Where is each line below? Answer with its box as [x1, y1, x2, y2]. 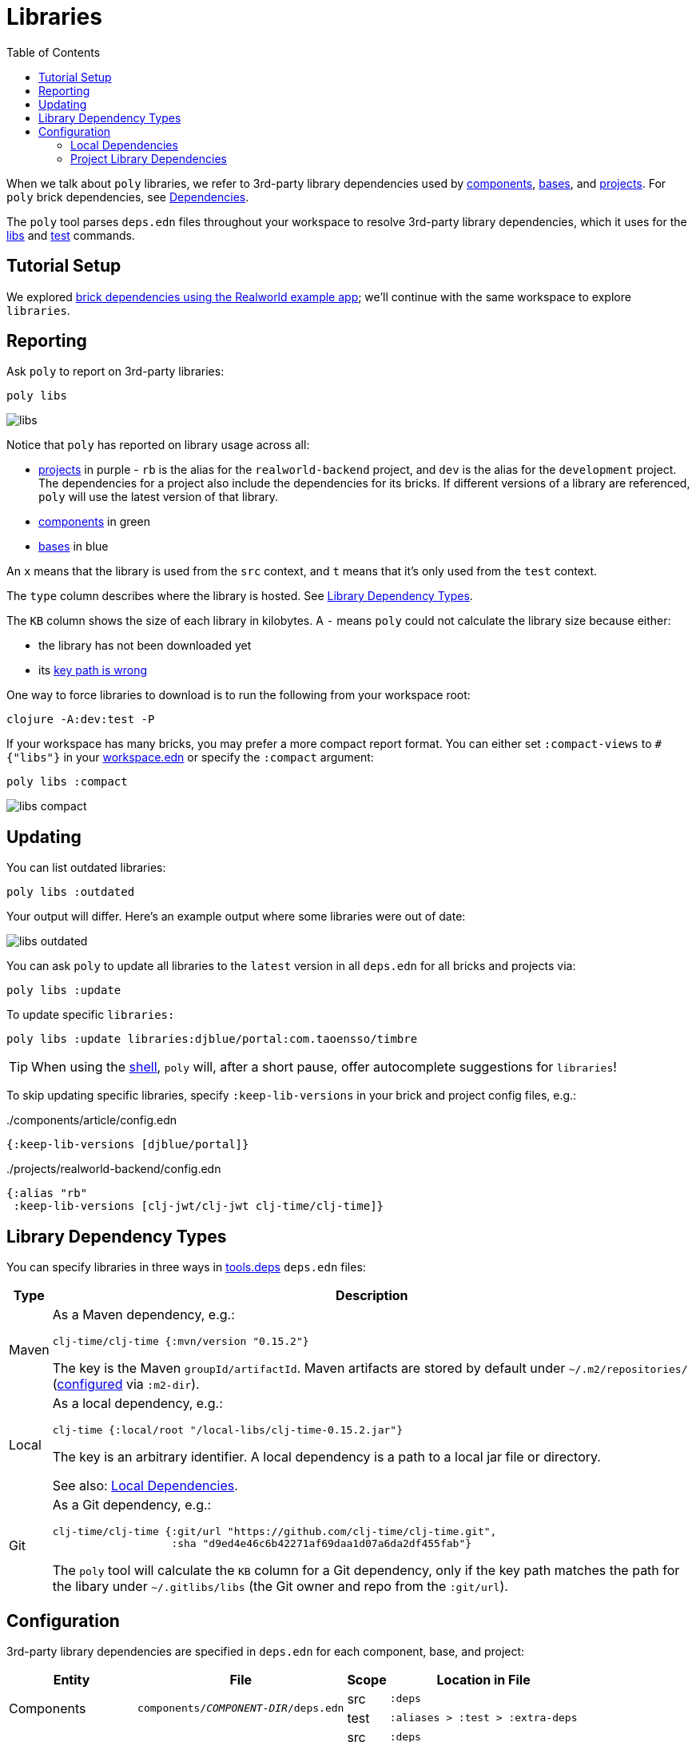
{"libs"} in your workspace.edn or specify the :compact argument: [6, 750, 374, 765]
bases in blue [38, 539, 109, 554]
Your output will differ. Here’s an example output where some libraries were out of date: [6, 909, 466, 924]
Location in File [436, 1671, 531, 1688]
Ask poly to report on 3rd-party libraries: [6, 364, 225, 379]
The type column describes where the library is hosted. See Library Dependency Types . [6, 589, 473, 603]
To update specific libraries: [6, 1008, 175, 1022]
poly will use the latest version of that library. [38, 490, 279, 504]
